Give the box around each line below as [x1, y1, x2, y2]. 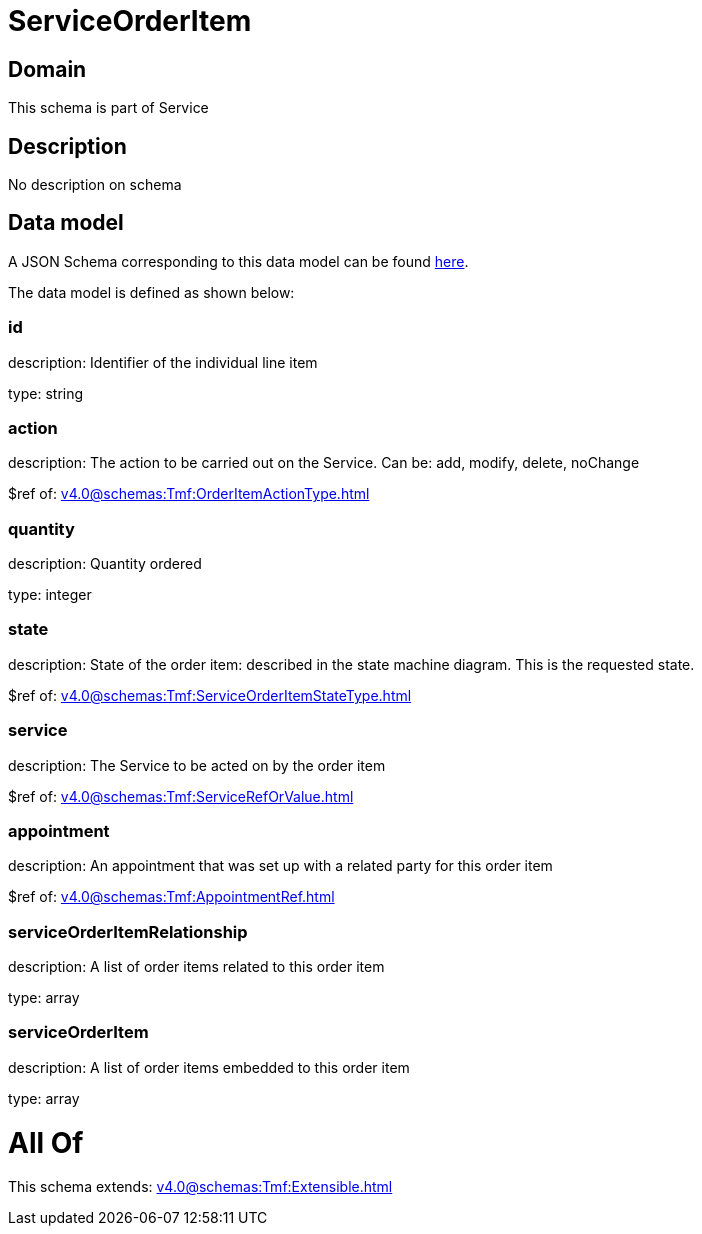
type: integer [8, 586, 92, 604]
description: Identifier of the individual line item [8, 353, 318, 371]
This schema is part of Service [8, 99, 209, 117]
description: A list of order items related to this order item [8, 958, 385, 976]
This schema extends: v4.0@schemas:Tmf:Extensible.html [8, 1178, 393, 1196]
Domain [8, 56, 87, 82]
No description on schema [8, 176, 182, 194]
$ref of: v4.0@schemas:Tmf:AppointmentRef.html [8, 888, 335, 906]
